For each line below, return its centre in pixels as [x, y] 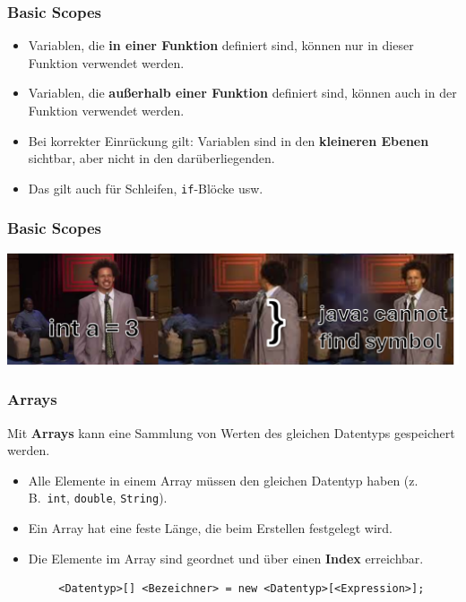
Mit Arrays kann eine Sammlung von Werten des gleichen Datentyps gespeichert [231, 432]
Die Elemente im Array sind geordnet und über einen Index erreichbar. [226, 558]
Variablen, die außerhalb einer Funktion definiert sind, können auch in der [242, 93]
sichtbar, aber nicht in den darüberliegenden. [151, 158]
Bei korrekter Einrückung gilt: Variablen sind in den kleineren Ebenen [229, 140]
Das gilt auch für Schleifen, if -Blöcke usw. [146, 188]
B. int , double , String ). [98, 498]
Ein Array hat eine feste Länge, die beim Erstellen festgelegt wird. [210, 527]
